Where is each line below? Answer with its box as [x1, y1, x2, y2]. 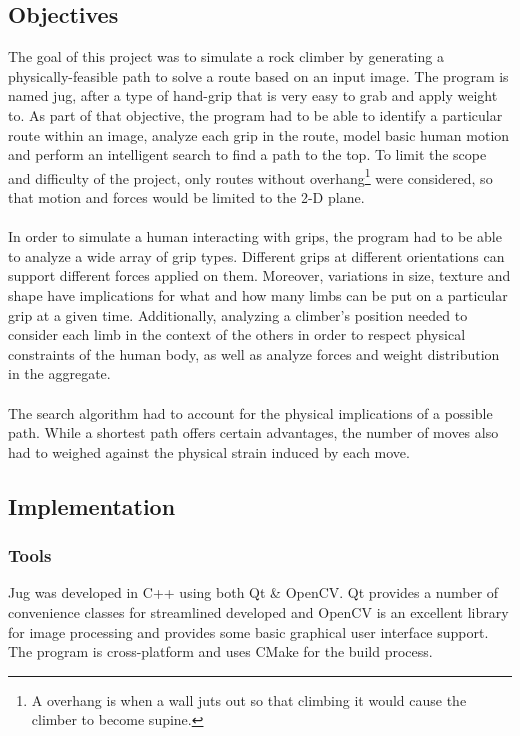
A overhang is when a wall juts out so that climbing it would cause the [31, 689, 467, 710]
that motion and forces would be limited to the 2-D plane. [8, 187, 365, 208]
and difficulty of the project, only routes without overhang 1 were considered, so [8, 164, 493, 188]
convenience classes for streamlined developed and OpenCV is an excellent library [8, 601, 509, 622]
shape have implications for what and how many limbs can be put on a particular [8, 284, 508, 305]
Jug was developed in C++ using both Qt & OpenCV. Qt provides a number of [8, 582, 499, 603]
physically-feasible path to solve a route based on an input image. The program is [8, 65, 509, 86]
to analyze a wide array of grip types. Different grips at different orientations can [8, 245, 505, 266]
